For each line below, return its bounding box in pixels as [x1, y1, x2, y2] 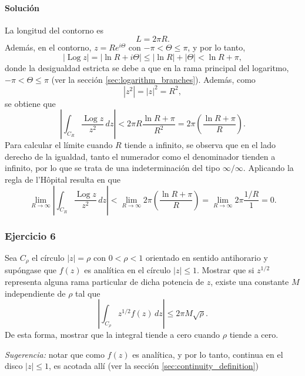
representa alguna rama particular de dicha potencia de [5, 275, 205, 287]
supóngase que [5, 264, 57, 276]
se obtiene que [5, 97, 56, 109]
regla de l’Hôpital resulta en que [5, 173, 120, 186]
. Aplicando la [243, 162, 294, 174]
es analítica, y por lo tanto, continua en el [132, 348, 283, 360]
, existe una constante [210, 275, 289, 287]
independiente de [5, 287, 66, 299]
